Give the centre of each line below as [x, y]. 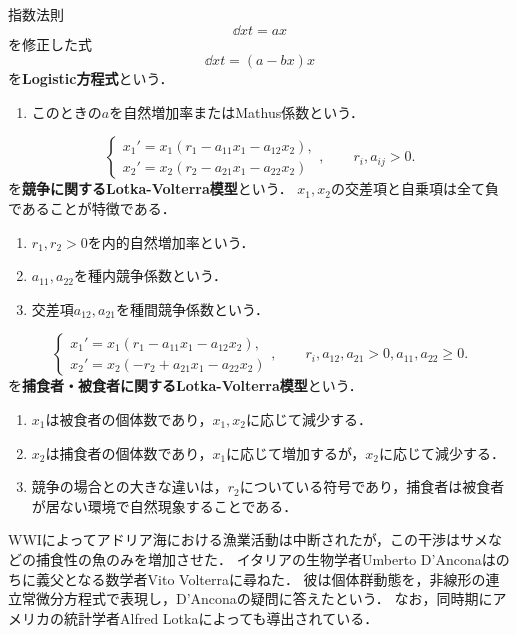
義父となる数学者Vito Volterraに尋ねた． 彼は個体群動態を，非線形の [260, 578]
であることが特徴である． [92, 207]
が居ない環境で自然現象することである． [164, 505]
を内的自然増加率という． [171, 241]
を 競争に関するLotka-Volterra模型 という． [150, 188]
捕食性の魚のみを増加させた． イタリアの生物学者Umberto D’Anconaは [265, 558]
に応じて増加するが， [296, 452]
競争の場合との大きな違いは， [129, 486]
